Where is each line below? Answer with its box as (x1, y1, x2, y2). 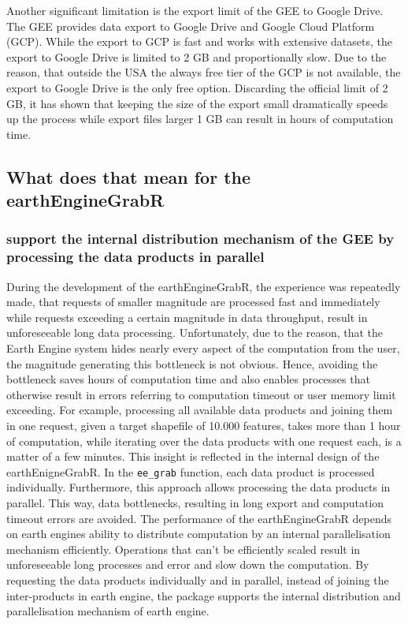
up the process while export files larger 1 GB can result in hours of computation (6, 110, 394, 127)
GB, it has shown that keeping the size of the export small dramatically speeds (6, 95, 388, 111)
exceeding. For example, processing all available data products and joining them (6, 402, 393, 418)
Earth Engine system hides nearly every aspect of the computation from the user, (6, 340, 400, 357)
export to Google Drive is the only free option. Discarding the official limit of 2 (6, 79, 388, 95)
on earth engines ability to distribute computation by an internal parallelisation (6, 525, 391, 542)
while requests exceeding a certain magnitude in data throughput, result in (6, 308, 368, 325)
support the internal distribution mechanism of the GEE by (6, 229, 395, 248)
